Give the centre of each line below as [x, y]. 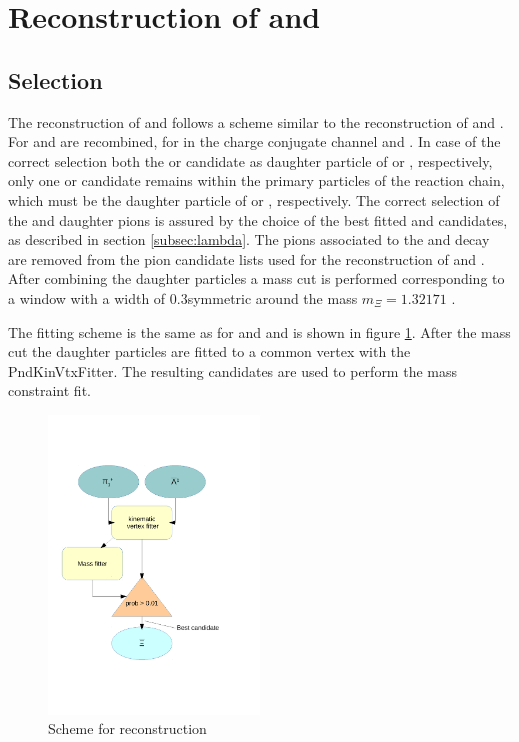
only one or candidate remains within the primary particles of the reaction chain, [256, 180]
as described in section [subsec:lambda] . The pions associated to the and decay [249, 239]
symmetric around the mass [272, 297]
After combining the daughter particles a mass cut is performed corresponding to [256, 278]
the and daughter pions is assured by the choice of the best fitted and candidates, [258, 219]
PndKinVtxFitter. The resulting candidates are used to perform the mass [232, 370]
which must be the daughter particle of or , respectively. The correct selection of [254, 199]
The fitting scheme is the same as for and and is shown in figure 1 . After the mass [259, 331]
